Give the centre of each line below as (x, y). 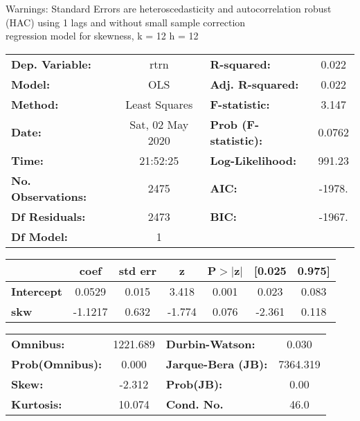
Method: (35, 104)
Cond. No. (195, 404)
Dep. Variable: (51, 64)
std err (137, 270)
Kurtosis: (37, 404)
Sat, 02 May (159, 124)
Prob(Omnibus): (57, 364)
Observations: (49, 196)
